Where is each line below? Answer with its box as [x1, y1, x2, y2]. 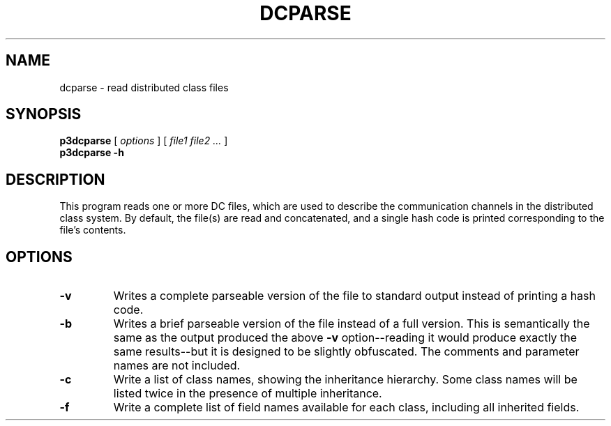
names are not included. [113, 358, 241, 373]
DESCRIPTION [6, 170, 105, 188]
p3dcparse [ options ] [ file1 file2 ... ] [59, 135, 228, 147]
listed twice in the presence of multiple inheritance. [113, 386, 382, 401]
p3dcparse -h [59, 146, 124, 159]
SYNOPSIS [6, 105, 82, 123]
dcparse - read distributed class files [59, 81, 229, 93]
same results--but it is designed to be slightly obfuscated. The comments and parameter [113, 344, 580, 359]
